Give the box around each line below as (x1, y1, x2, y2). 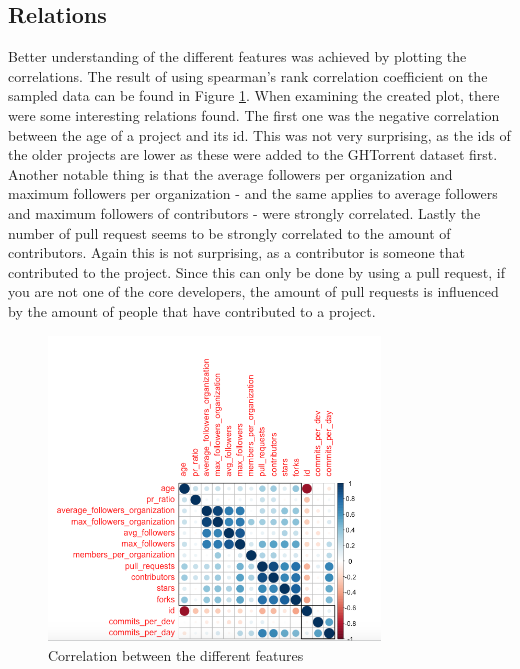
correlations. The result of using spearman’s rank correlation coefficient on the (8, 65, 488, 86)
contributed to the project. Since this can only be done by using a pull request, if (8, 261, 505, 282)
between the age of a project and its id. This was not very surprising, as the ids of (8, 124, 511, 145)
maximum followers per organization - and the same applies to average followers (8, 183, 498, 204)
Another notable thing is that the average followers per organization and (8, 163, 453, 184)
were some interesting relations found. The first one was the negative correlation (8, 104, 500, 125)
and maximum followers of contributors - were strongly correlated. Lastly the (8, 202, 481, 223)
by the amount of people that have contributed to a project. (8, 300, 376, 321)
